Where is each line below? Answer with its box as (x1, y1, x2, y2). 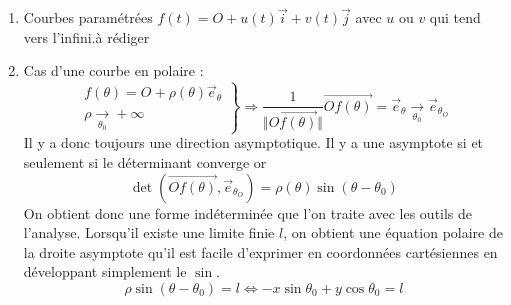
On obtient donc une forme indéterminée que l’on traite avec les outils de (23, 202, 473, 223)
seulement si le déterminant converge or (23, 151, 267, 172)
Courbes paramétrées (23, 7, 153, 28)
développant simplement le (23, 261, 187, 282)
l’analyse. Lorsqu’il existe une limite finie (23, 222, 275, 243)
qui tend (429, 7, 481, 28)
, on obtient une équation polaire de (283, 222, 503, 243)
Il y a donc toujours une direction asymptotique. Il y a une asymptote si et (23, 132, 484, 153)
